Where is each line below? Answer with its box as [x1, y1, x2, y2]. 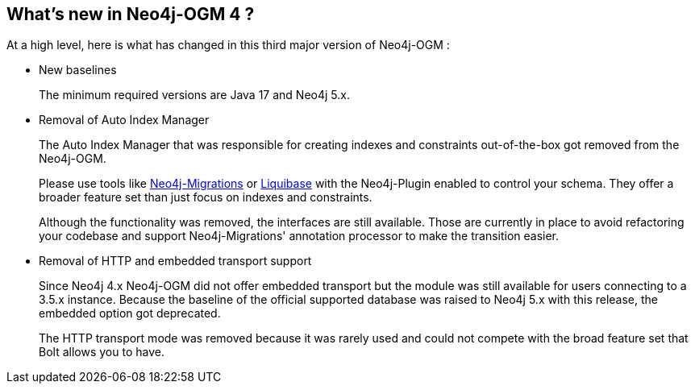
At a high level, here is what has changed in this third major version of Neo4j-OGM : [6, 38, 450, 52]
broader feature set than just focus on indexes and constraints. [39, 190, 372, 205]
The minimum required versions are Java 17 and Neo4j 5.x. [39, 88, 350, 102]
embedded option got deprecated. [39, 306, 221, 321]
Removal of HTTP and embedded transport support [39, 254, 312, 268]
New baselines [39, 63, 117, 77]
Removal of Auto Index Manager [39, 113, 210, 127]
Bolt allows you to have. [39, 345, 164, 359]
